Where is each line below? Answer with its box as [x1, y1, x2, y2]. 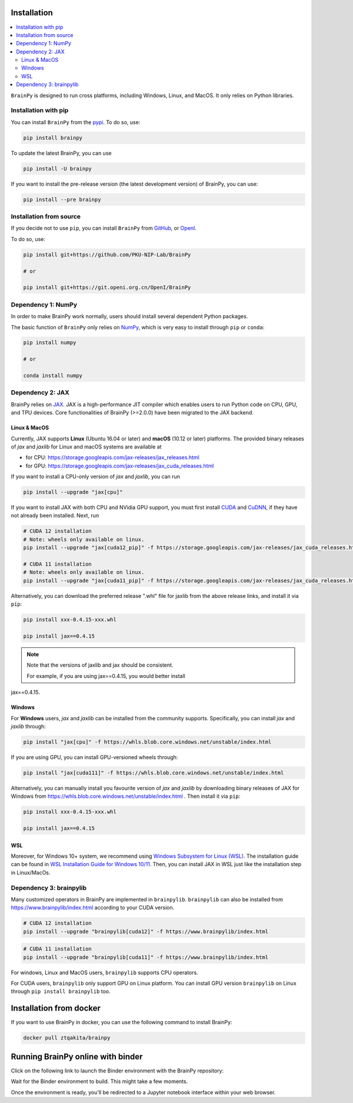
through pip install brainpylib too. [11, 988, 111, 995]
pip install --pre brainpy [23, 196, 101, 203]
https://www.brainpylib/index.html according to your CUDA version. [11, 904, 175, 911]
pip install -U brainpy [23, 165, 92, 172]
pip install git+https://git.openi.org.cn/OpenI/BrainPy [23, 284, 191, 291]
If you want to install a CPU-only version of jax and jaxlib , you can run [11, 473, 181, 480]
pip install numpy [23, 339, 76, 346]
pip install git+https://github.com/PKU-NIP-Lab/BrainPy [23, 251, 191, 258]
